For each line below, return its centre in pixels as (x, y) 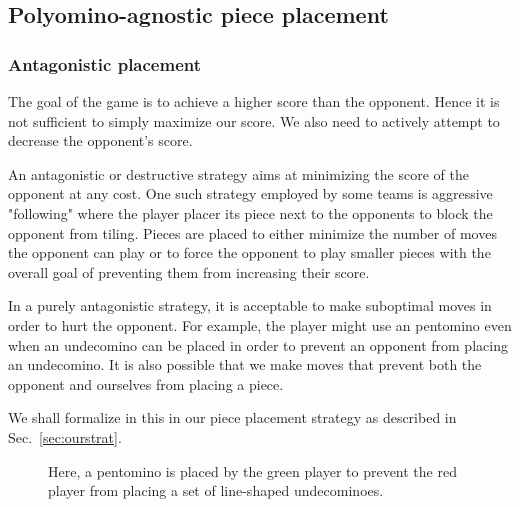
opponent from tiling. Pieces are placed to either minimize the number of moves (252, 232)
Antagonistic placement (105, 63)
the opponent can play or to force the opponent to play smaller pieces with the (249, 252)
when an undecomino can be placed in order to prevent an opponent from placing (258, 344)
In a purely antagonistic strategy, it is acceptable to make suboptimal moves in (250, 305)
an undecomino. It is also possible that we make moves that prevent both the (245, 364)
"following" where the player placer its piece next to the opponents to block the (250, 212)
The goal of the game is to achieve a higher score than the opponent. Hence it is (254, 101)
